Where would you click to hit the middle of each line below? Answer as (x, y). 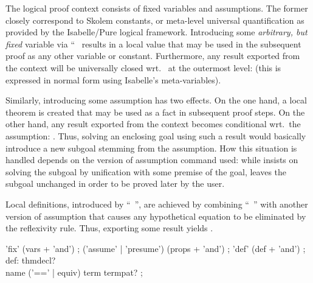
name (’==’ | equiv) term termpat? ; (74, 272)
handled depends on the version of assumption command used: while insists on (152, 160)
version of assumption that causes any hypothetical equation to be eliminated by (156, 216)
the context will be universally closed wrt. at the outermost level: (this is (143, 67)
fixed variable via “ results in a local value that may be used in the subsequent (153, 44)
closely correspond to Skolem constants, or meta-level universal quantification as (155, 20)
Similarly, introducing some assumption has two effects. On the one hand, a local (156, 100)
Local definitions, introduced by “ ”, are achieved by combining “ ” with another (157, 204)
